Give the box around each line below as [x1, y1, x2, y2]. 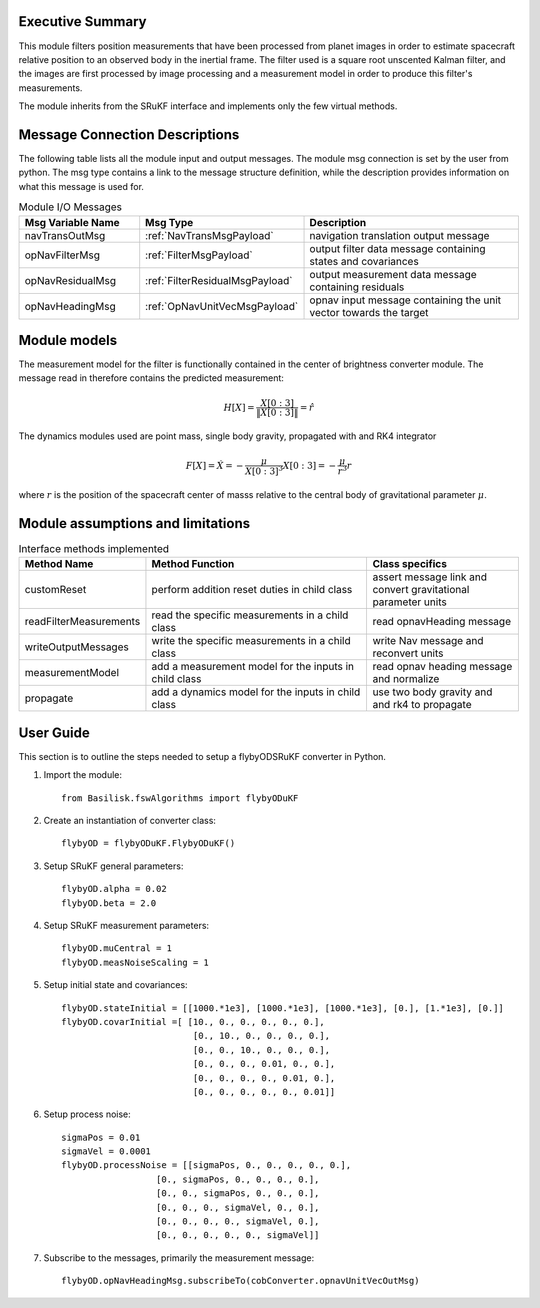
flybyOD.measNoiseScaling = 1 [61, 956, 210, 968]
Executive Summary [18, 13, 147, 30]
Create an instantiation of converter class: [43, 815, 217, 827]
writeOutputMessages [24, 640, 129, 654]
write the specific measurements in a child [151, 634, 351, 648]
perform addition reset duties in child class [151, 583, 353, 597]
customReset [24, 583, 87, 597]
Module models [18, 331, 118, 349]
